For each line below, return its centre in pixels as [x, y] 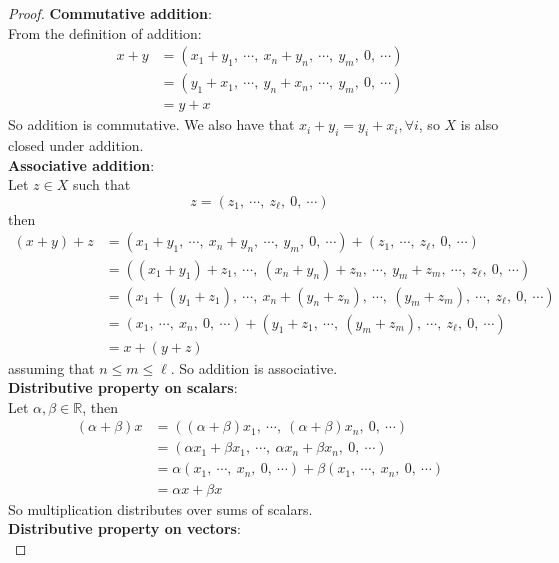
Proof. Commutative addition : [110, 13]
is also [479, 124]
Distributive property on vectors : [124, 528]
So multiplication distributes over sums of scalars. [160, 508]
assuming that [51, 367]
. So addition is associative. [254, 367]
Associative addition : [81, 164]
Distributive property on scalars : [123, 387]
